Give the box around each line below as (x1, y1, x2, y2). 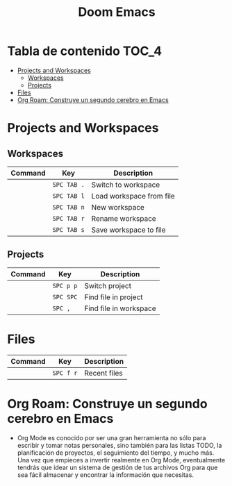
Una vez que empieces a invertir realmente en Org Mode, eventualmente (17, 455, 226, 464)
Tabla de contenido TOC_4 (7, 43, 162, 59)
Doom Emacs (78, 4, 156, 20)
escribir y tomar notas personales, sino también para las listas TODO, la (17, 441, 222, 449)
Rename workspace (91, 213, 156, 223)
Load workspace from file (91, 191, 175, 201)
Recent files (84, 368, 123, 378)
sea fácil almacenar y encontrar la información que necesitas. (17, 470, 194, 479)
